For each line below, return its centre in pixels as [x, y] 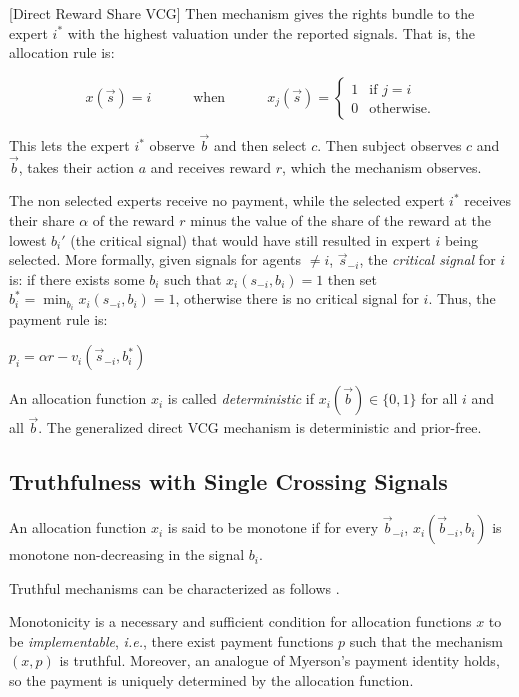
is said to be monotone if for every [273, 527]
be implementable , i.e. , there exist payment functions [171, 640]
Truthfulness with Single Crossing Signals [228, 481]
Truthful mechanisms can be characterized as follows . [174, 587]
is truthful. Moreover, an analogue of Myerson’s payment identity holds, [279, 660]
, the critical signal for [427, 259]
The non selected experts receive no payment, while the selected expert [227, 200]
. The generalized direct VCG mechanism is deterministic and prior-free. [260, 427]
